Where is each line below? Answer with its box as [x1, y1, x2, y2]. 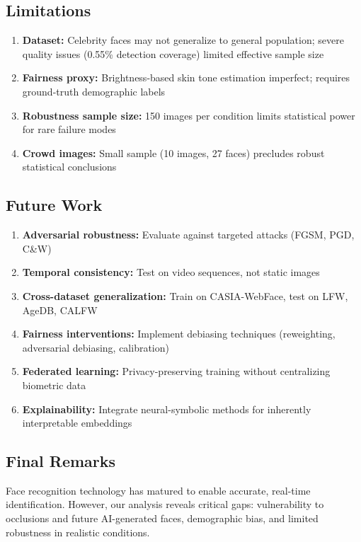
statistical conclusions [22, 159, 117, 174]
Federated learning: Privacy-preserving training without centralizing [22, 364, 331, 379]
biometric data [22, 377, 86, 392]
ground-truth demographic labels [22, 83, 166, 98]
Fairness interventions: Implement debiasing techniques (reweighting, [22, 326, 336, 341]
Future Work [6, 194, 103, 216]
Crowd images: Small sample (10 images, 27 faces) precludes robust [22, 145, 325, 160]
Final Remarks [6, 450, 116, 472]
